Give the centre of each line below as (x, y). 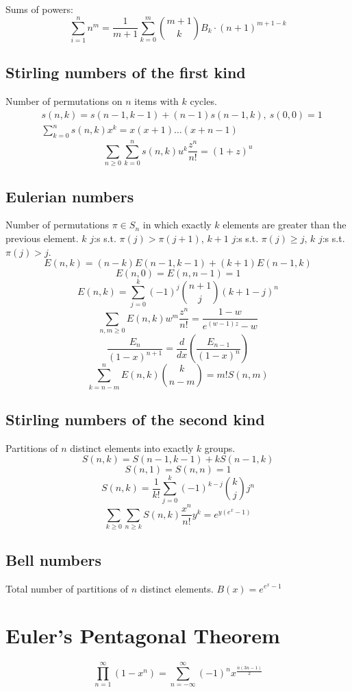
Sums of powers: (39, 9)
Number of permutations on (64, 101)
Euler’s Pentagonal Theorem (143, 635)
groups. (220, 448)
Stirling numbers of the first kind (126, 72)
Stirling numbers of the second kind (135, 419)
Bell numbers (53, 559)
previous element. (42, 238)
